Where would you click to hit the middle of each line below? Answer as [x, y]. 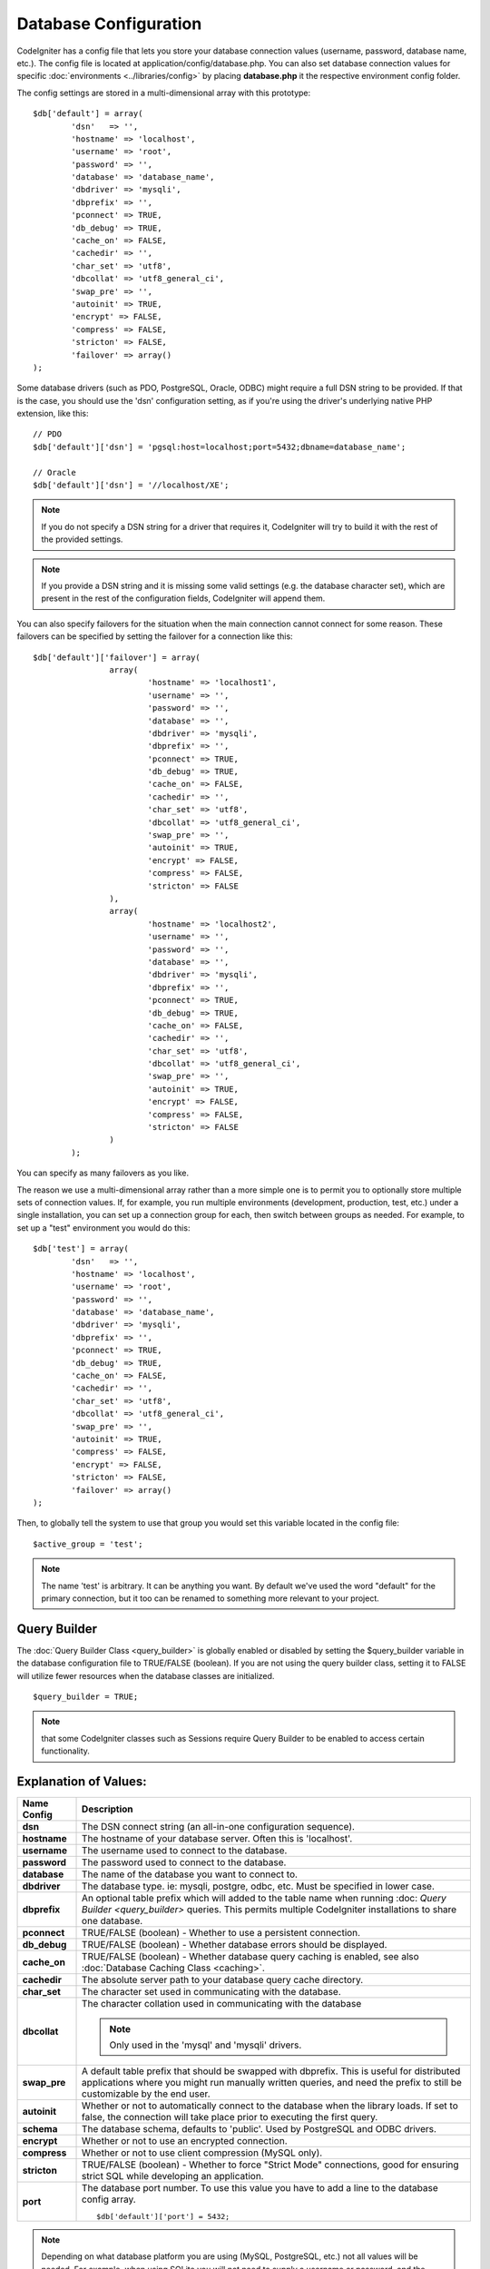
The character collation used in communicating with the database [222, 2004]
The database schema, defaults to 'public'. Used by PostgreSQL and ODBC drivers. [260, 2129]
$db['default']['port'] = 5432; [163, 2217]
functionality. [66, 1751]
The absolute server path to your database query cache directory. [223, 1980]
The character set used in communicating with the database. [212, 1992]
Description [108, 1809]
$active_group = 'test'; [88, 1544]
